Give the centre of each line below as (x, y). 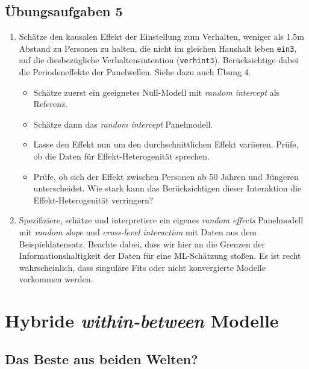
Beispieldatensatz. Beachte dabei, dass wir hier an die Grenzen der (142, 243)
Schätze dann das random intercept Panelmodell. (123, 124)
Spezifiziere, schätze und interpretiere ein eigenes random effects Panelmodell (161, 220)
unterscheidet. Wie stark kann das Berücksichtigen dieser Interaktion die (167, 188)
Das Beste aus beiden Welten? (101, 358)
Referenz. (51, 104)
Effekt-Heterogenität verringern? (93, 200)
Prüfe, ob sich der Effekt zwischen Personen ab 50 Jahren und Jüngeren (166, 176)
